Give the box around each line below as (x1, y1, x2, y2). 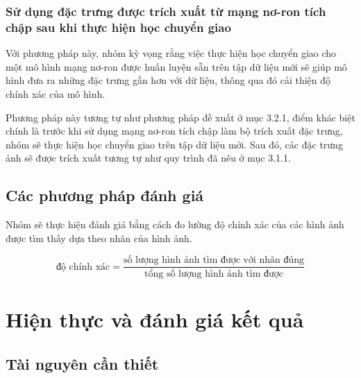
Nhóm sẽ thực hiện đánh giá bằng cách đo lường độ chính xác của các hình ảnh (6, 217, 344, 232)
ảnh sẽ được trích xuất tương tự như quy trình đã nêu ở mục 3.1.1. (6, 151, 291, 165)
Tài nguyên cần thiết (6, 352, 159, 374)
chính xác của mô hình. (6, 86, 106, 101)
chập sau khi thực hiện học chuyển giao (6, 18, 231, 35)
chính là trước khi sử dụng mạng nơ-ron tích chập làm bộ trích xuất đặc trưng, (6, 123, 343, 138)
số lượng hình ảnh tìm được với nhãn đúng (123, 255, 305, 266)
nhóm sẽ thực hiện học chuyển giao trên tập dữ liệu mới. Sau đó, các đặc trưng (6, 137, 343, 151)
